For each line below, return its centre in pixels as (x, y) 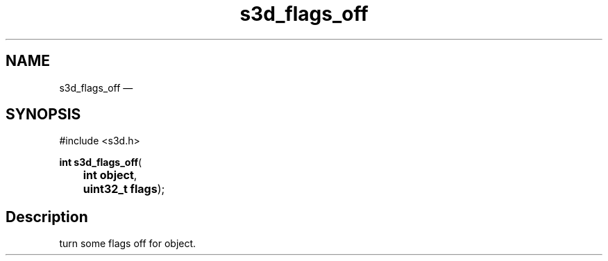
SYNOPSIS (43, 115)
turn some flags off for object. (128, 244)
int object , (110, 175)
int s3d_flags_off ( (101, 162)
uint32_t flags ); (124, 189)
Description (47, 217)
